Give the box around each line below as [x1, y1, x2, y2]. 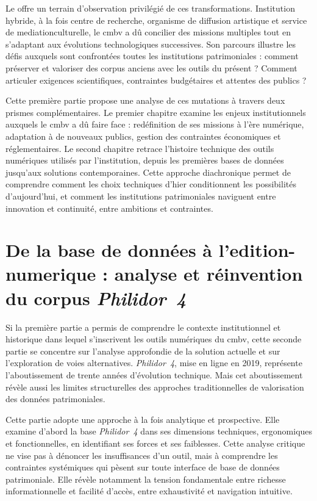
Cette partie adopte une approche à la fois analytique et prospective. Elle [5, 413, 280, 425]
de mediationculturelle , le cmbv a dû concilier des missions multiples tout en [5, 26, 291, 38]
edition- [229, 237, 296, 262]
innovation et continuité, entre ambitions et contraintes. [5, 201, 213, 214]
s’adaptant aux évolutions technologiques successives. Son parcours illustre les [5, 37, 296, 50]
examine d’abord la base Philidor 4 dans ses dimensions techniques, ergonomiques [5, 425, 313, 438]
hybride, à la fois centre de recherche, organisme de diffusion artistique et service [5, 13, 307, 26]
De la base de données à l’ [5, 237, 230, 262]
